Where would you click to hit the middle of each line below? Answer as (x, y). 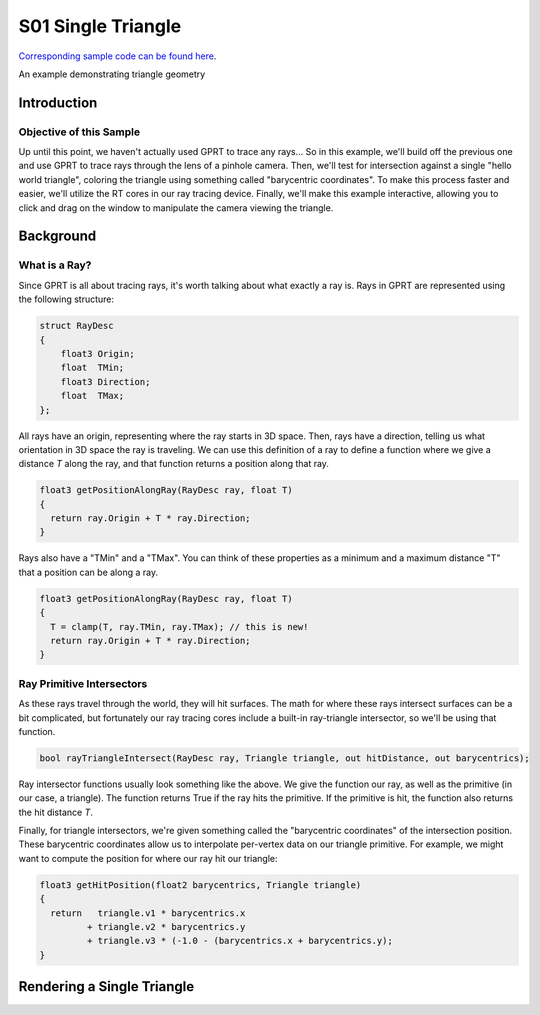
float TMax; (92, 396)
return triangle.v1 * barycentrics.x (148, 913)
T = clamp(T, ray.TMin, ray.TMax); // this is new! (179, 626)
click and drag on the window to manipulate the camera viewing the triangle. (176, 207)
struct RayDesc (76, 326)
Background (57, 236)
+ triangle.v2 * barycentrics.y (166, 926)
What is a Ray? (55, 265)
